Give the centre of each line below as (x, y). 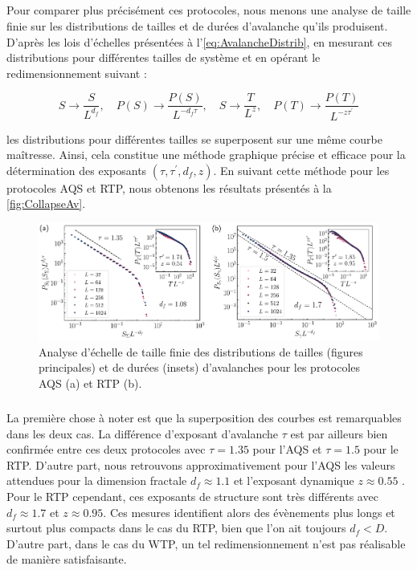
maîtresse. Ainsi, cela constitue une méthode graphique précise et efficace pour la (206, 155)
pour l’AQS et (287, 449)
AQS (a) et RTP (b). (90, 383)
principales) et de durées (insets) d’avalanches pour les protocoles (200, 367)
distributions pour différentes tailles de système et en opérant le (164, 57)
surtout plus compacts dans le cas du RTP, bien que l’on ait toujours (176, 528)
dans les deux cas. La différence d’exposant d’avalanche (143, 433)
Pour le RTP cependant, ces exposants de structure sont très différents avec (192, 496)
